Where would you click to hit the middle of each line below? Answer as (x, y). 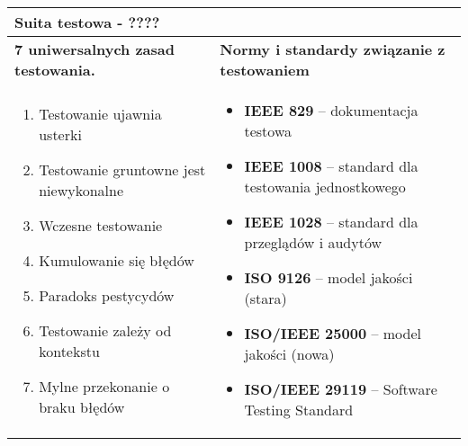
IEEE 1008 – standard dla (331, 166)
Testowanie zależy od (105, 330)
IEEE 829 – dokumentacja (331, 110)
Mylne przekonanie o (104, 386)
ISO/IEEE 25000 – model (333, 333)
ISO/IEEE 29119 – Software (341, 389)
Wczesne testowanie (101, 225)
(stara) (265, 298)
